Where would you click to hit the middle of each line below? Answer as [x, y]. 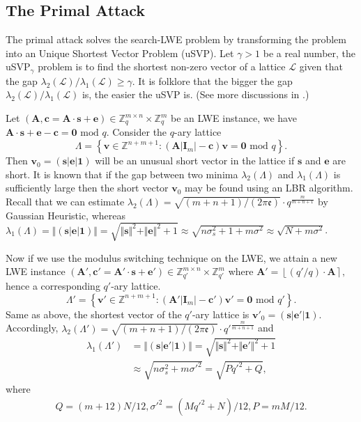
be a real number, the [309, 53]
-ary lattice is [221, 314]
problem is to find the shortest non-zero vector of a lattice [162, 67]
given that [321, 67]
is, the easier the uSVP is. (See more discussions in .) [195, 94]
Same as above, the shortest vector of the [94, 314]
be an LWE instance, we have [233, 118]
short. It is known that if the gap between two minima [122, 174]
